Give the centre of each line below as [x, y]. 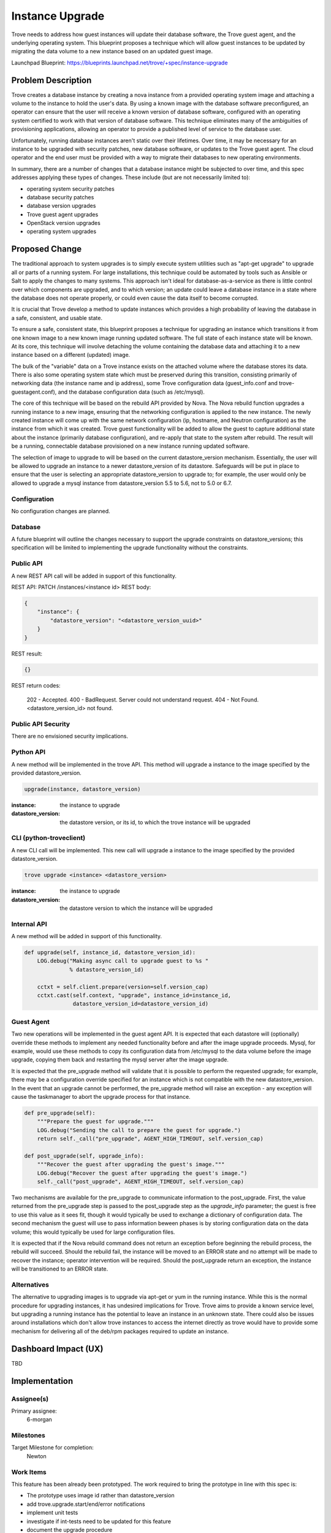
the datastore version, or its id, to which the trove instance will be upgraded [155, 822]
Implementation [42, 1381]
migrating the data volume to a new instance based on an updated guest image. [112, 52]
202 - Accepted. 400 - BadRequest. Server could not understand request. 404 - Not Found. [143, 700]
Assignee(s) [30, 1399]
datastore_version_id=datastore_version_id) [141, 1004]
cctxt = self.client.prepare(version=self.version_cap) [123, 987]
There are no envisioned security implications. [70, 736]
